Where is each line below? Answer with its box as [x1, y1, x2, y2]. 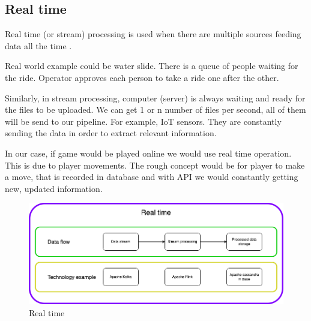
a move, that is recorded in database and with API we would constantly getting [5, 170, 298, 183]
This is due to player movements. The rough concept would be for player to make [5, 158, 305, 171]
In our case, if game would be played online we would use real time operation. [5, 146, 292, 159]
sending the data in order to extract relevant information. [5, 127, 217, 139]
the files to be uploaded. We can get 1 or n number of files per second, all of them [5, 103, 306, 116]
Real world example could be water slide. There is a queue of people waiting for [5, 59, 298, 72]
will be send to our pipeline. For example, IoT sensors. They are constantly [5, 115, 282, 127]
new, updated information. [5, 182, 103, 194]
